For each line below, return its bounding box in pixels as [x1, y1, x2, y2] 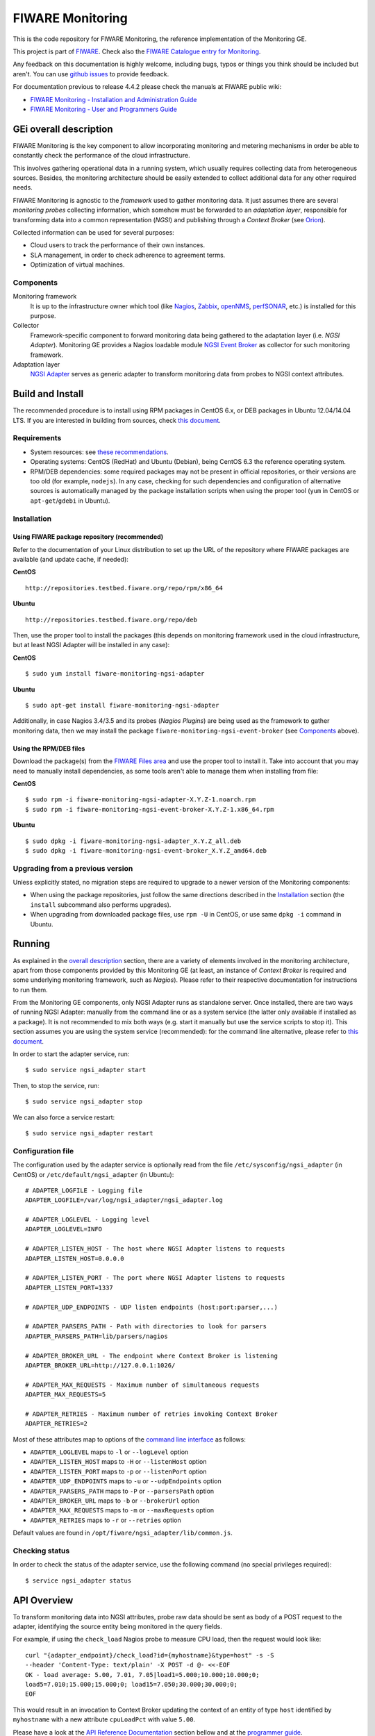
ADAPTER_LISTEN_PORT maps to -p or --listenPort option [30, 1467, 208, 1476]
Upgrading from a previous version [12, 863, 133, 873]
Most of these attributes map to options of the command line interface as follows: [12, 1435, 246, 1444]
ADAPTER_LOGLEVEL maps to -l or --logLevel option [30, 1448, 189, 1456]
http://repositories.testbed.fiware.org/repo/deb [25, 615, 198, 624]
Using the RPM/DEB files [12, 744, 85, 753]
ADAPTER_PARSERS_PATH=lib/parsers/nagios [25, 1332, 168, 1340]
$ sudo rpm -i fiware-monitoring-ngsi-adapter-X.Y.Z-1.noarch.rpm [25, 796, 256, 803]
